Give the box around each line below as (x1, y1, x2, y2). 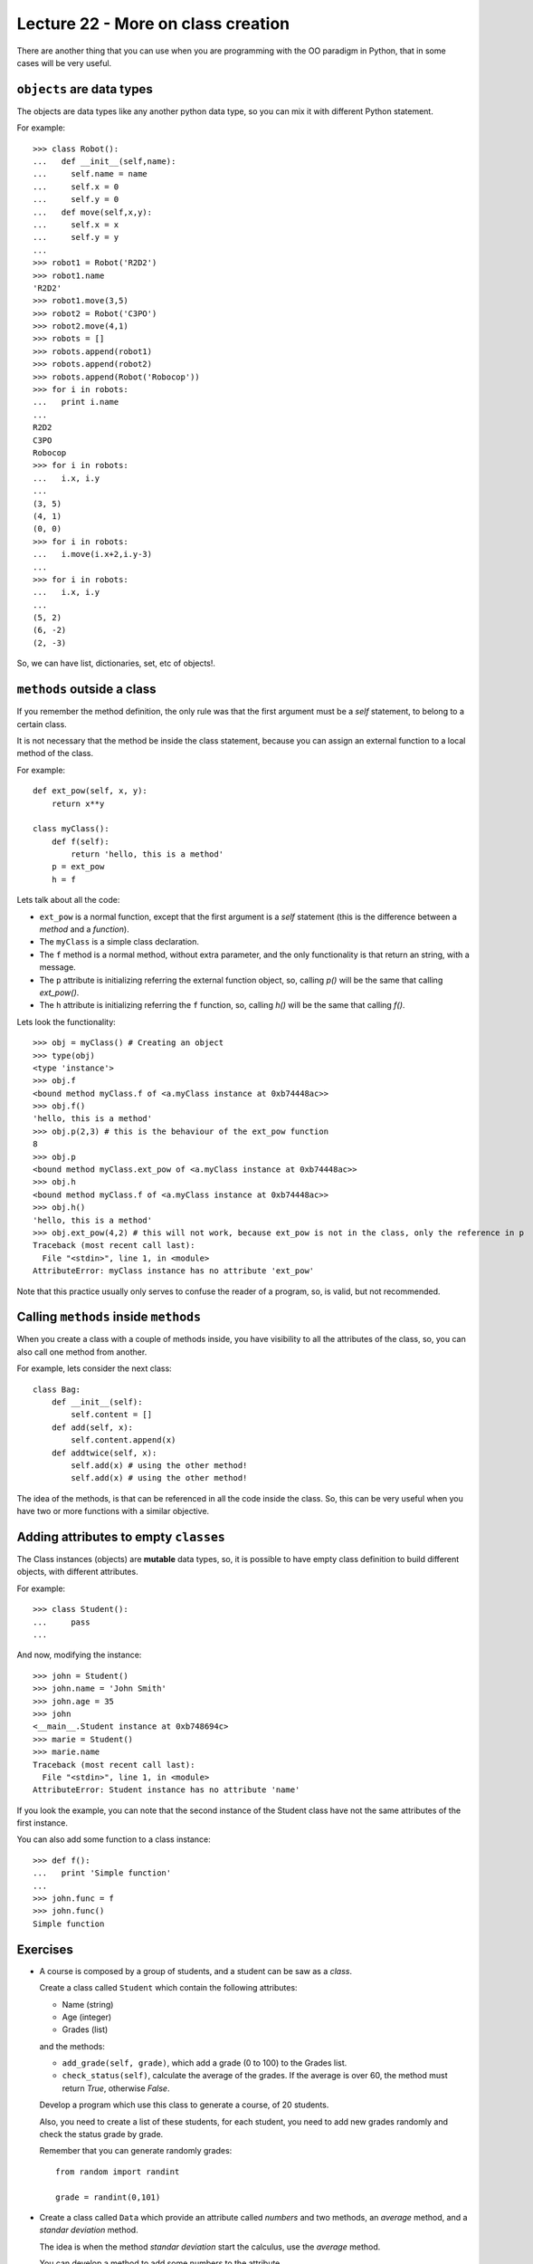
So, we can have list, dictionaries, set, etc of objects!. (16, 657, 216, 669)
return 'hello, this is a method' (71, 849, 224, 859)
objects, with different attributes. (16, 1567, 139, 1578)
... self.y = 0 (33, 195, 119, 205)
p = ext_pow (51, 861, 105, 872)
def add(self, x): (51, 1422, 134, 1433)
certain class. (16, 718, 67, 729)
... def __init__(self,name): (33, 157, 176, 167)
